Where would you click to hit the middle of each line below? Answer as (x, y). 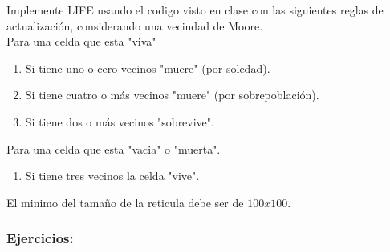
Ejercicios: (40, 238)
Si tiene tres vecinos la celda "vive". (112, 176)
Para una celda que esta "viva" (81, 41)
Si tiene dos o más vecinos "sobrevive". (120, 121)
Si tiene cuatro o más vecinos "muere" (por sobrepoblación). (172, 95)
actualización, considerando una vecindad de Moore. (135, 25)
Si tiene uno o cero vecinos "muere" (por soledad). (148, 68)
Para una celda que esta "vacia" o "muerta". (114, 148)
